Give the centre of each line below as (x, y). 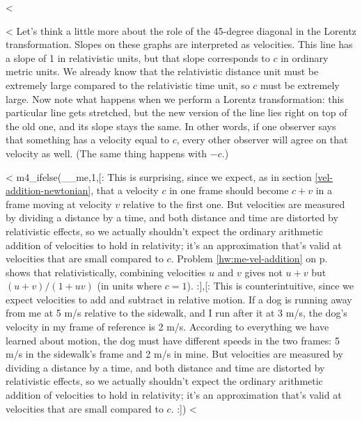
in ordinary (305, 57)
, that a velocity (125, 190)
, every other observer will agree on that (262, 140)
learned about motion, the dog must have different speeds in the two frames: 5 (173, 340)
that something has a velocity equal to (88, 140)
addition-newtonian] (48, 190)
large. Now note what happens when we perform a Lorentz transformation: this (175, 98)
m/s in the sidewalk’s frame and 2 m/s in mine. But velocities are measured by (174, 354)
